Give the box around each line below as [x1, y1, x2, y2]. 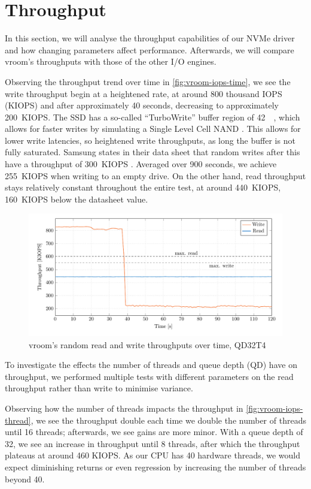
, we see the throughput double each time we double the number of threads [31, 413, 306, 426]
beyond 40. [5, 472, 45, 485]
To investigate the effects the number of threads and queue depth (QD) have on [5, 358, 297, 371]
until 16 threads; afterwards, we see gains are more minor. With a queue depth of [5, 425, 303, 438]
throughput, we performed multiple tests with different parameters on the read [5, 370, 294, 382]
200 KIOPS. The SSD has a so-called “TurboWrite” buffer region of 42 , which [5, 110, 300, 123]
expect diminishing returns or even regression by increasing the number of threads [5, 460, 306, 473]
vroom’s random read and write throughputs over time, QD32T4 [29, 338, 266, 351]
